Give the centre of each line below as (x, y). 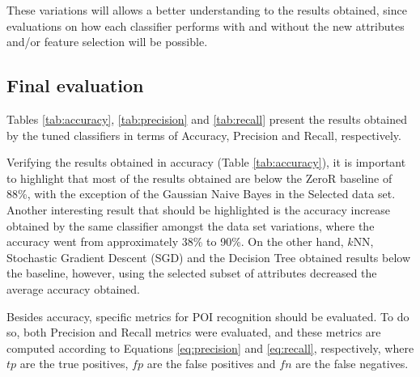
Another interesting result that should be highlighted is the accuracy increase (198, 209)
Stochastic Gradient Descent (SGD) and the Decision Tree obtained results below (209, 257)
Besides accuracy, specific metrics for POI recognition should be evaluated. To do (208, 316)
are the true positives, (74, 364)
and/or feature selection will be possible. (107, 42)
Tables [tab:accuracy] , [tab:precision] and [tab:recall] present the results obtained (207, 119)
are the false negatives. (352, 364)
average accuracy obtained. (73, 288)
